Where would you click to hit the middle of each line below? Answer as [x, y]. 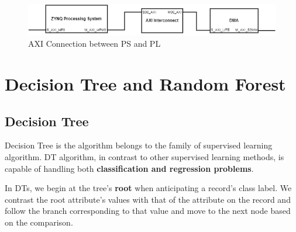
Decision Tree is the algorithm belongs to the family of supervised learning [139, 145]
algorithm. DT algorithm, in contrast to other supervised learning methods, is [144, 157]
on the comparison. [39, 222]
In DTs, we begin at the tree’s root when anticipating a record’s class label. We [148, 188]
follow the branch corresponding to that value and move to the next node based [148, 211]
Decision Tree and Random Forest [145, 84]
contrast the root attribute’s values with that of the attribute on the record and [148, 199]
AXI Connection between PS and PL [94, 44]
